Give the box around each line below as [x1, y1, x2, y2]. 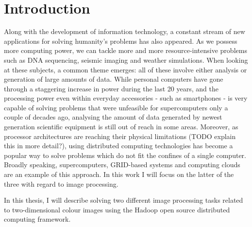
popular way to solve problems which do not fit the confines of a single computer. [4, 150, 246, 160]
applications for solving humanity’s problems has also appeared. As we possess [4, 35, 237, 46]
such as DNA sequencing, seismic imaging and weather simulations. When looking [4, 54, 248, 65]
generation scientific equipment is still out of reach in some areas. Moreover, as [4, 122, 238, 132]
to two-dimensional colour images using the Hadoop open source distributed [4, 204, 230, 214]
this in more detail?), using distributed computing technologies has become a [4, 140, 233, 151]
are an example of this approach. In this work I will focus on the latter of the [4, 169, 234, 179]
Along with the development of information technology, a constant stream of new [4, 26, 245, 36]
